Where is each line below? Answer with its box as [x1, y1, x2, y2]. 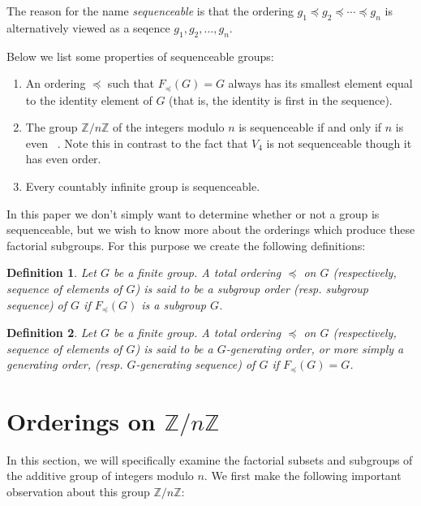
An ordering [25, 75, 86, 92]
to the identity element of [25, 91, 153, 108]
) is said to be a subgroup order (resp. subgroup [135, 279, 369, 296]
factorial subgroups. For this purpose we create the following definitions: [6, 236, 366, 253]
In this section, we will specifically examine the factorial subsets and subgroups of [6, 451, 413, 468]
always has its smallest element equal [228, 75, 413, 92]
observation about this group [6, 482, 150, 500]
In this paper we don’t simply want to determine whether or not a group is [6, 205, 380, 222]
